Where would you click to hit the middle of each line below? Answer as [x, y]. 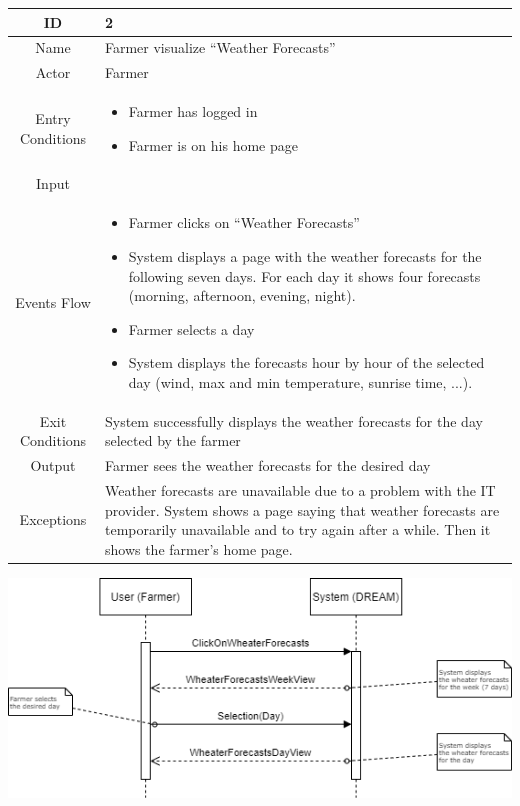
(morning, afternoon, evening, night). [242, 295]
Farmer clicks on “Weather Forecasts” [244, 222]
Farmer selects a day [191, 328]
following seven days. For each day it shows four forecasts [304, 275]
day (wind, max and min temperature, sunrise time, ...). [300, 381]
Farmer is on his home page [213, 144]
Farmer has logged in [193, 111]
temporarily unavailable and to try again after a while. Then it [297, 529]
